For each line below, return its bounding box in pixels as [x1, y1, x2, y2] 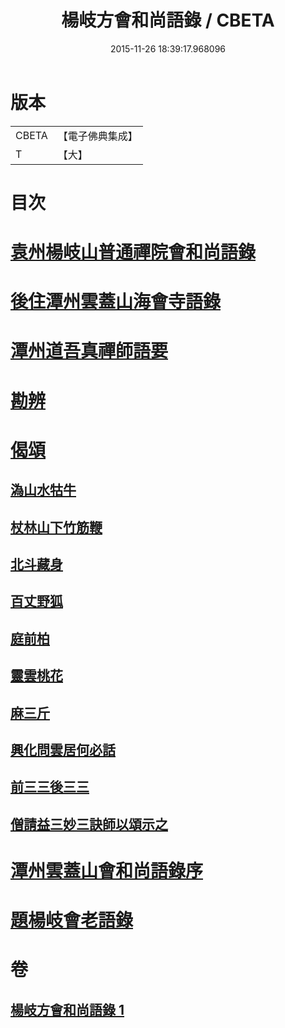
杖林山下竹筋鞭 [10, 519, 103, 536]
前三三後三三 [10, 779, 90, 796]
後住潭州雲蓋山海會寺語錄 [10, 291, 222, 313]
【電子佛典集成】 [57, 129, 138, 143]
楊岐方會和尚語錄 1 [10, 1001, 125, 1018]
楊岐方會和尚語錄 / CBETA [61, 9, 275, 32]
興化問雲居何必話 [10, 741, 116, 758]
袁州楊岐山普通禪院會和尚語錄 [10, 241, 257, 264]
